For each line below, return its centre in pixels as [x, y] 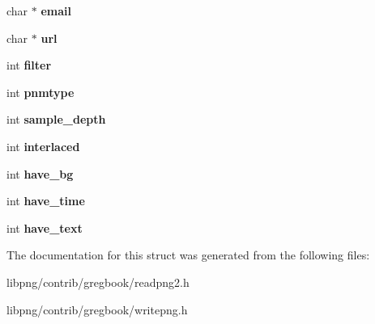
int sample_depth [56, 119]
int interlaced [43, 146]
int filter [29, 65]
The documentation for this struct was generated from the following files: [188, 255]
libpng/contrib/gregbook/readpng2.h [98, 282]
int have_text [45, 227]
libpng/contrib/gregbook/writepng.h [97, 309]
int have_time [46, 201]
